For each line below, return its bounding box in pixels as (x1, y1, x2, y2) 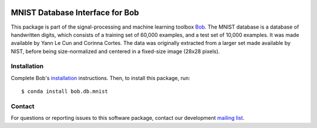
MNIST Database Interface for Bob (11, 8, 139, 18)
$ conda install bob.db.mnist (21, 88, 109, 95)
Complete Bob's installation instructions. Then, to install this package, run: (11, 74, 190, 81)
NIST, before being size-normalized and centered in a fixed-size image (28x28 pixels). (11, 47, 220, 55)
